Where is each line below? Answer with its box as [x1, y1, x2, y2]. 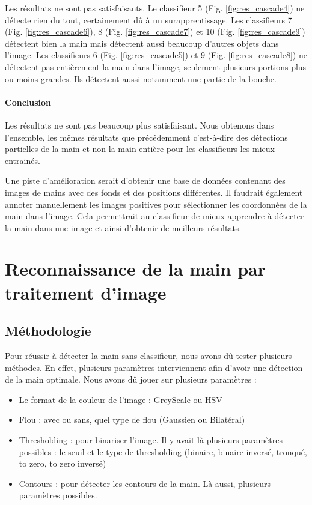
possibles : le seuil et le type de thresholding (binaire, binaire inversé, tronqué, [19, 445, 307, 458]
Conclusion [5, 95, 52, 108]
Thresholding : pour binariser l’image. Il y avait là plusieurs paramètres [19, 434, 283, 446]
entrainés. [5, 154, 40, 166]
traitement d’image [5, 280, 167, 304]
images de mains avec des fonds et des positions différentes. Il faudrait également [5, 186, 303, 198]
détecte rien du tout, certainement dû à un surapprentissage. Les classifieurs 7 [5, 13, 292, 26]
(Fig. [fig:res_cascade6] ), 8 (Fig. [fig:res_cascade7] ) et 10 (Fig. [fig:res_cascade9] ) [5, 25, 305, 38]
